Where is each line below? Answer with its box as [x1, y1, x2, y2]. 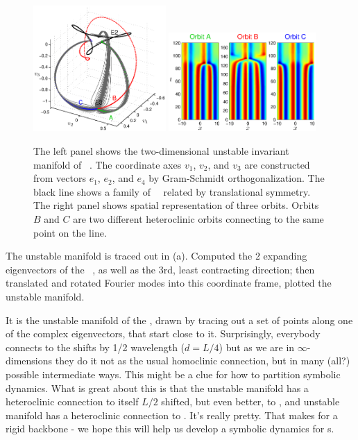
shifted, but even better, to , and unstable [161, 394, 340, 409]
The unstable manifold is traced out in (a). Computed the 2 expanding [6, 248, 307, 263]
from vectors [33, 171, 86, 185]
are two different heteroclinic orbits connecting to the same [73, 212, 324, 226]
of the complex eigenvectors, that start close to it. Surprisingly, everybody [6, 326, 321, 341]
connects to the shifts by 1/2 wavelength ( [6, 339, 185, 354]
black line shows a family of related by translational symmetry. [33, 184, 311, 198]
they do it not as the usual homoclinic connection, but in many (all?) [55, 353, 350, 368]
